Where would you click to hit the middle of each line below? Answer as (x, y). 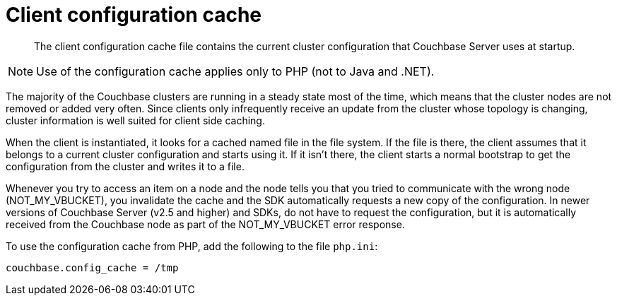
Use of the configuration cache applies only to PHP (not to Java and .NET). (235, 71)
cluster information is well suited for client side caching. (135, 120)
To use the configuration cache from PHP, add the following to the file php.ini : (192, 246)
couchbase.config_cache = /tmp (92, 267)
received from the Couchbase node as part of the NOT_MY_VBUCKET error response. (205, 224)
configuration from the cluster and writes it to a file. (125, 166)
